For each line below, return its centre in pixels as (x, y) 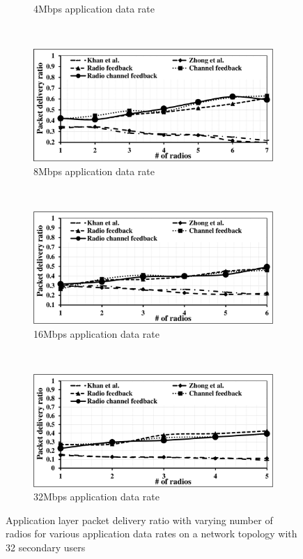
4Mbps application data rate (94, 8)
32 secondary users (46, 547)
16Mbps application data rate (96, 334)
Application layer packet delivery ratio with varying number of (139, 520)
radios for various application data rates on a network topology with (151, 534)
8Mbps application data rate (94, 171)
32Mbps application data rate (96, 497)
